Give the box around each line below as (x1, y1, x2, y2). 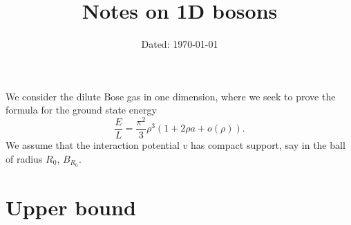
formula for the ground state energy (6, 102, 157, 117)
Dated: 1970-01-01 (141, 37, 218, 51)
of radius (6, 151, 43, 165)
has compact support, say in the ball (190, 138, 345, 152)
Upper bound (6, 192, 136, 221)
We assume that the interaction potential (6, 138, 180, 152)
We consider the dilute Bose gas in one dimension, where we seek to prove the (6, 89, 336, 103)
